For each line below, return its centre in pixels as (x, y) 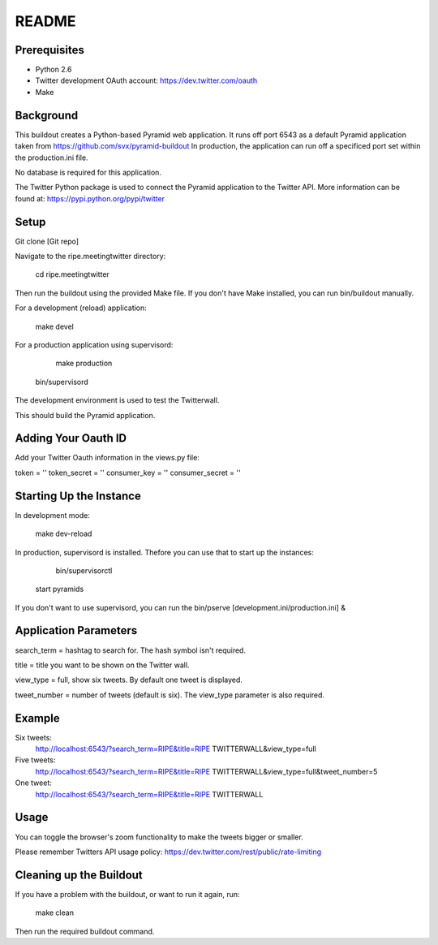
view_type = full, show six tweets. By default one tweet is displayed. (129, 680)
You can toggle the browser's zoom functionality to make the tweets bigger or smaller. (159, 837)
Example (37, 718)
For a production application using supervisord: (94, 344)
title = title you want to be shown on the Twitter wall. (102, 665)
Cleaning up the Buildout (79, 875)
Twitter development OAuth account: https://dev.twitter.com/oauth (146, 80)
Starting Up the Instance (78, 496)
